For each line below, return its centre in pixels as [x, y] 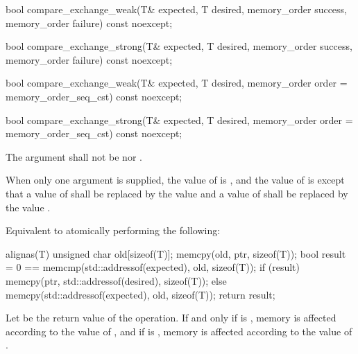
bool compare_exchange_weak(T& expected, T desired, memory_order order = [177, 83]
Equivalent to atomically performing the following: [113, 230]
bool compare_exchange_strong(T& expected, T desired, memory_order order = [179, 120]
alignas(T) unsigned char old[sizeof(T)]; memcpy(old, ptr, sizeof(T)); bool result [176, 253]
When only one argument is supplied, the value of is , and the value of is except [175, 180]
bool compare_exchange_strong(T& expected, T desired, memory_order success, [179, 46]
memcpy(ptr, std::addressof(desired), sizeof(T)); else [116, 280]
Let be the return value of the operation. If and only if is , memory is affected [171, 318]
